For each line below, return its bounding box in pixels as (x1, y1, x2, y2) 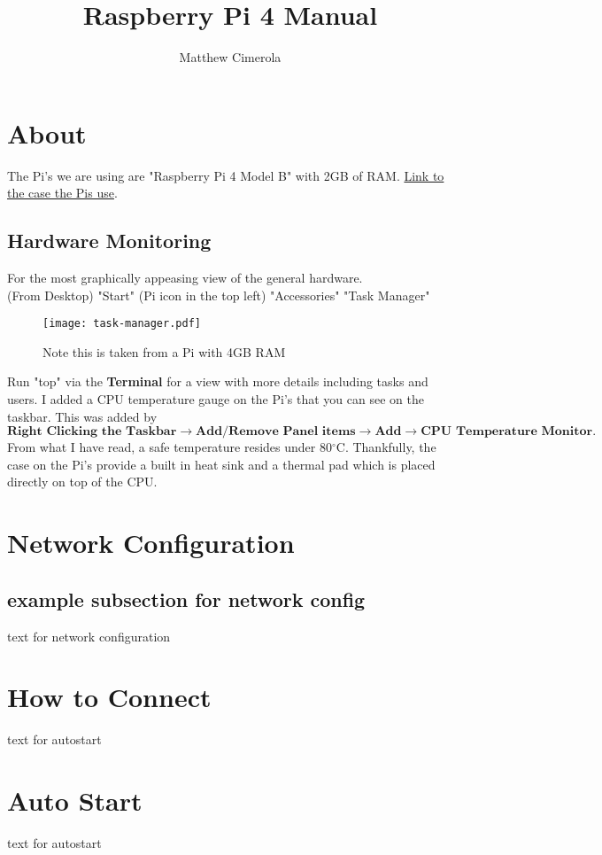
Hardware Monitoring (7, 227, 212, 254)
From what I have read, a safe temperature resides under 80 (7, 438, 332, 456)
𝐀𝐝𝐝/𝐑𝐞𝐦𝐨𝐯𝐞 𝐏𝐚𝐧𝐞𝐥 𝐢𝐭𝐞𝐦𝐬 (196, 425, 356, 439)
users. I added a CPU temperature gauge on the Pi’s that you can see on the (7, 390, 424, 408)
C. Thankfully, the (336, 438, 436, 456)
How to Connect (7, 679, 212, 715)
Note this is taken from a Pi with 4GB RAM (42, 342, 286, 361)
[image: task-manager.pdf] (42, 317, 201, 330)
